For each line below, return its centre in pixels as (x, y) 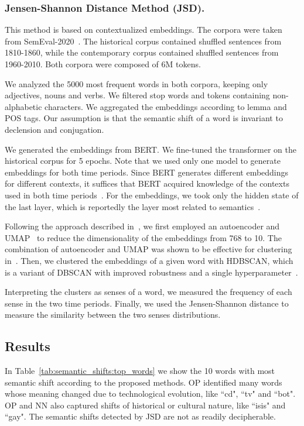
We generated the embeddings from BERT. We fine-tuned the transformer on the (151, 149)
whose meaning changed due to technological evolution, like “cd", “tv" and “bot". (150, 394)
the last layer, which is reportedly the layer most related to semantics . (133, 206)
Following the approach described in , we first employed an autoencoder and (142, 226)
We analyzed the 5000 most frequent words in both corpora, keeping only (136, 83)
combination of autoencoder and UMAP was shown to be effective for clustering (148, 249)
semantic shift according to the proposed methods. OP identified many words (144, 382)
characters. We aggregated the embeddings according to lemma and (166, 106)
